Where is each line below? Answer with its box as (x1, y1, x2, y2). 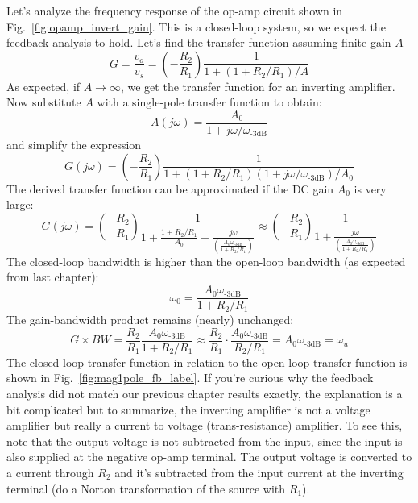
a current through (6, 464, 94, 480)
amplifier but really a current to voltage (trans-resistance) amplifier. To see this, (6, 417, 403, 434)
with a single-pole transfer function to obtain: (97, 94, 322, 110)
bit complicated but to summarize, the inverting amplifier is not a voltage (6, 401, 370, 418)
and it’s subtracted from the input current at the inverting (114, 464, 404, 480)
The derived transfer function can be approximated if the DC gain (6, 180, 334, 197)
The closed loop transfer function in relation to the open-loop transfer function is (6, 353, 408, 370)
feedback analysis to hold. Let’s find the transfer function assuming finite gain (6, 34, 391, 51)
